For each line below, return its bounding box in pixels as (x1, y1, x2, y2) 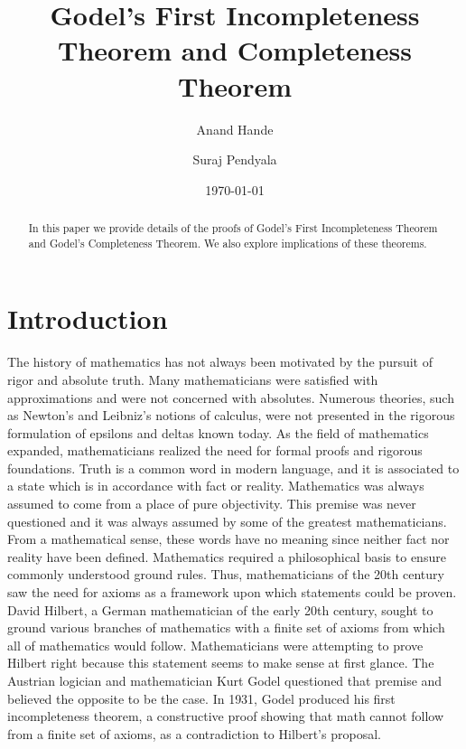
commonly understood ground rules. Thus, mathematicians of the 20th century (7, 565, 444, 584)
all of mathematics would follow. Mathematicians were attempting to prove (7, 635, 424, 654)
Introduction (7, 300, 168, 337)
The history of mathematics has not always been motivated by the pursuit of (7, 352, 433, 371)
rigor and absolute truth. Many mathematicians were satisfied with (7, 370, 378, 389)
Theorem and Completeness (57, 32, 412, 69)
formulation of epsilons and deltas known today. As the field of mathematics (7, 423, 429, 442)
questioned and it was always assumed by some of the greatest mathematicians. (7, 511, 447, 530)
